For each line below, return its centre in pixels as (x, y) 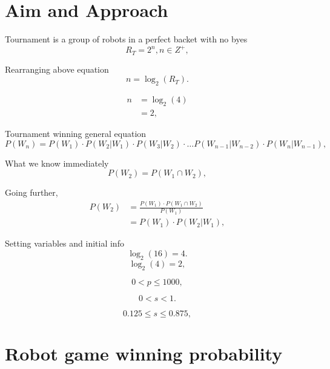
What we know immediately (57, 163)
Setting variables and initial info (64, 243)
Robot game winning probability (144, 353)
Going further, (31, 192)
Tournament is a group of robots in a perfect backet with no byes (126, 39)
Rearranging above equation (57, 69)
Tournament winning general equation (76, 133)
